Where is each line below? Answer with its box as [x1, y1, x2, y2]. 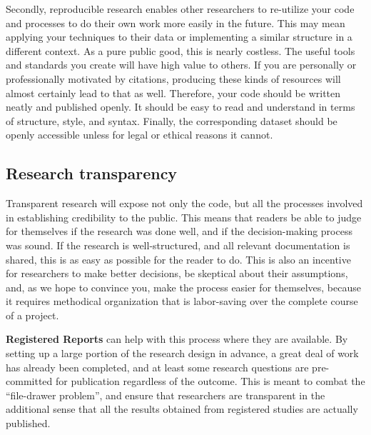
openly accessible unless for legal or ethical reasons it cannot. [6, 127, 273, 142]
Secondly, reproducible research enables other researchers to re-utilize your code [6, 1, 355, 16]
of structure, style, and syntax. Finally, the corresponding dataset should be [6, 113, 337, 128]
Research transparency [6, 162, 178, 184]
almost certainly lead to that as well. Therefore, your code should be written [6, 85, 341, 100]
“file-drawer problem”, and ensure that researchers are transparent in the [6, 387, 325, 402]
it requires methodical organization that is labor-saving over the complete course [6, 294, 358, 309]
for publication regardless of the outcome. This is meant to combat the [55, 374, 365, 389]
